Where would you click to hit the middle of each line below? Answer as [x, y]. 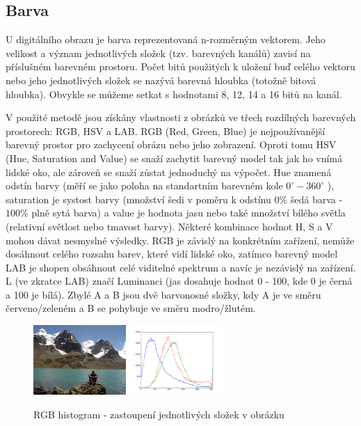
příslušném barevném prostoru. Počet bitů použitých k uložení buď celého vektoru [180, 66]
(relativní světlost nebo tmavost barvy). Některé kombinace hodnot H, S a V [169, 226]
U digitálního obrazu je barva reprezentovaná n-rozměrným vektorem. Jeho [166, 39]
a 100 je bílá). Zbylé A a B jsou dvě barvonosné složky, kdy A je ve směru [163, 294]
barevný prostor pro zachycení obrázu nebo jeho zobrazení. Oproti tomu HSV [171, 144]
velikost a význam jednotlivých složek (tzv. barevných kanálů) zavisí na [158, 53]
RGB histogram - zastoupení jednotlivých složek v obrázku [159, 414]
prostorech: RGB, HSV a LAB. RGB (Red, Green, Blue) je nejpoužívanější [166, 131]
